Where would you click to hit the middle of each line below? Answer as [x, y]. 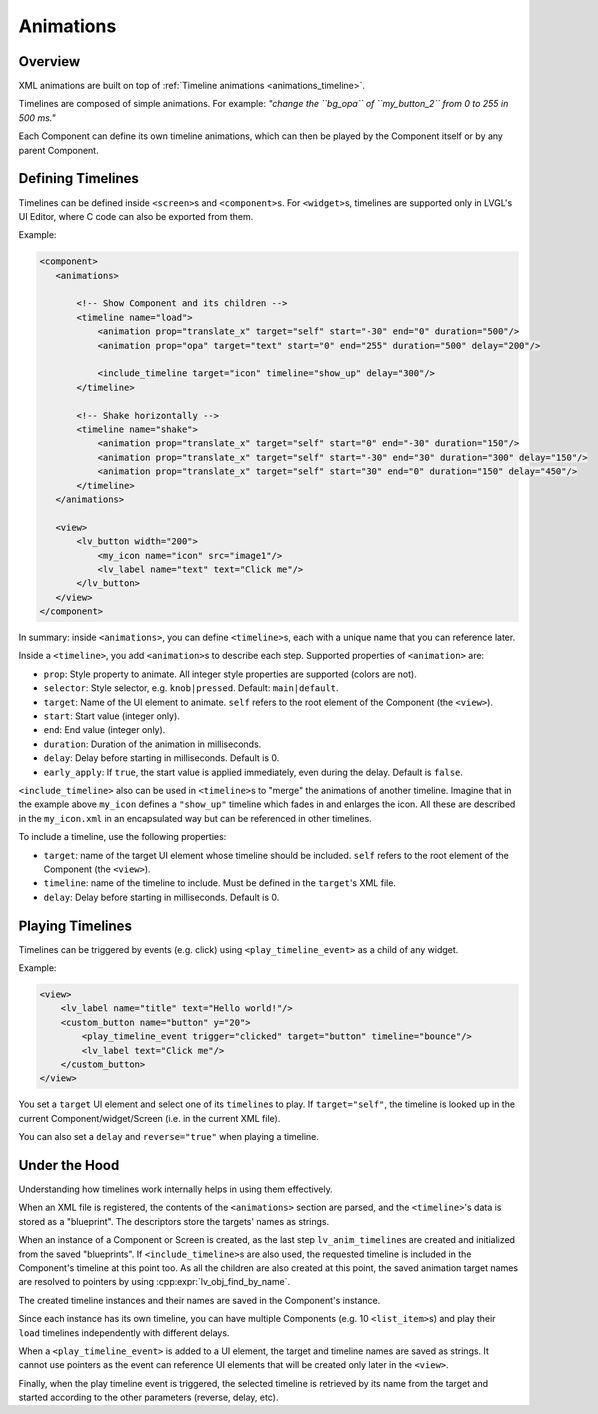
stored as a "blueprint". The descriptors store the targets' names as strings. [174, 1221]
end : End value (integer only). [104, 730]
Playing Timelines [75, 925]
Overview [49, 61]
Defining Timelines [79, 178]
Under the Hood [69, 1165]
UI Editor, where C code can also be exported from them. [136, 216]
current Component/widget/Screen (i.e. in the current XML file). [149, 1118]
